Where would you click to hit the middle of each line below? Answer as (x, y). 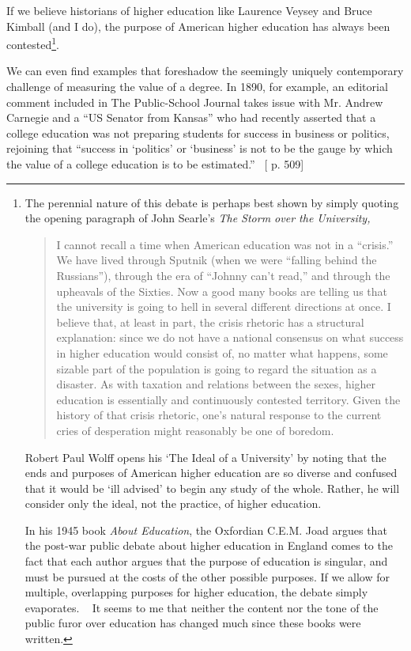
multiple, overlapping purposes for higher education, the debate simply (196, 592)
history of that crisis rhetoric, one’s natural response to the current (219, 415)
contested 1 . (33, 43)
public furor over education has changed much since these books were (193, 623)
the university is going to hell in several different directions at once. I (224, 307)
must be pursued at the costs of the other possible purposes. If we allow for (207, 576)
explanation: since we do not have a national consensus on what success (230, 337)
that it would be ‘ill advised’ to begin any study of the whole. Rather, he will (212, 488)
